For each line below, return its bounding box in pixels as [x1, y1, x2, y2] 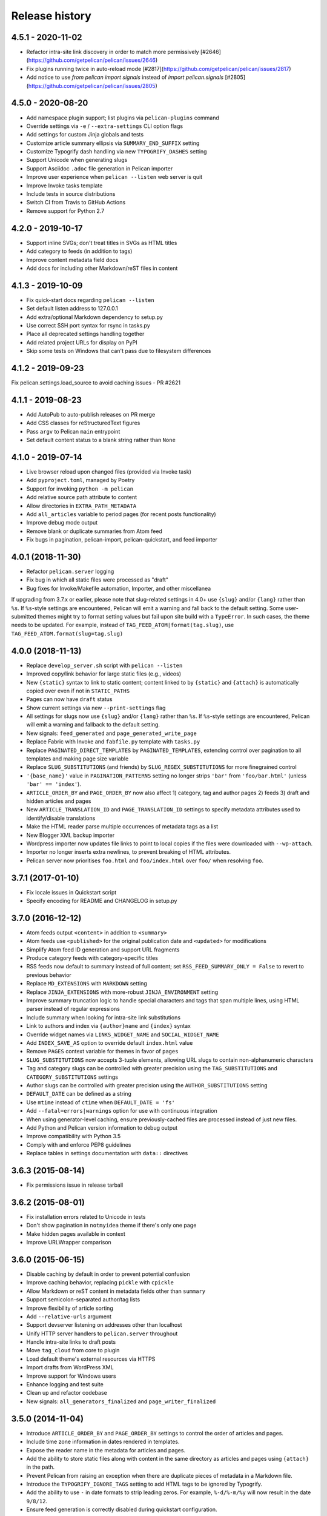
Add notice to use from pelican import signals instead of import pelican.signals [26, 73, 224, 81]
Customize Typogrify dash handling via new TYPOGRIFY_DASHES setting [26, 148, 207, 155]
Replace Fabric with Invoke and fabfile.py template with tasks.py [26, 738, 200, 745]
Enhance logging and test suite [26, 1381, 104, 1388]
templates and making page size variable [26, 755, 129, 762]
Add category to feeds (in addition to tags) [26, 247, 133, 255]
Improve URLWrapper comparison [26, 1239, 111, 1246]
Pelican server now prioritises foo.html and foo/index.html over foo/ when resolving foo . [26, 857, 263, 864]
